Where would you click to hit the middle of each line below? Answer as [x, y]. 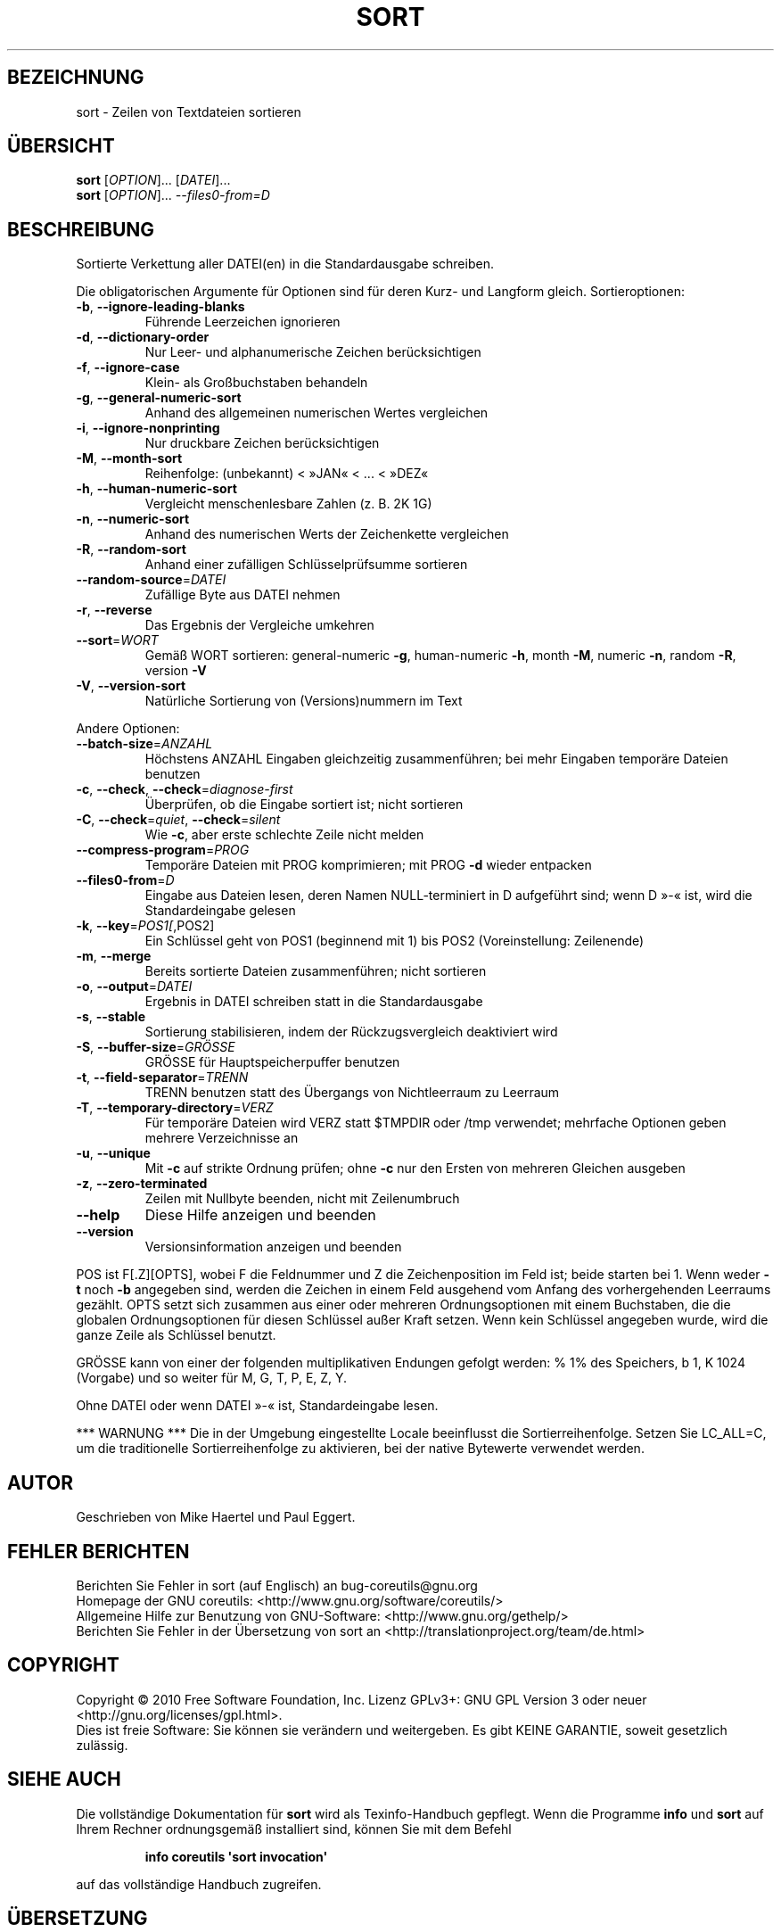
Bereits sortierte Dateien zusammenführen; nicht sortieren [316, 971]
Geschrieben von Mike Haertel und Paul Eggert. [216, 1517]
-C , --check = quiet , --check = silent [178, 820]
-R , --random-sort [131, 549]
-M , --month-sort [129, 458]
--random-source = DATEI [151, 580]
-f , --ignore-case [128, 367]
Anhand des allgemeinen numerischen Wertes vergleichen [317, 413]
